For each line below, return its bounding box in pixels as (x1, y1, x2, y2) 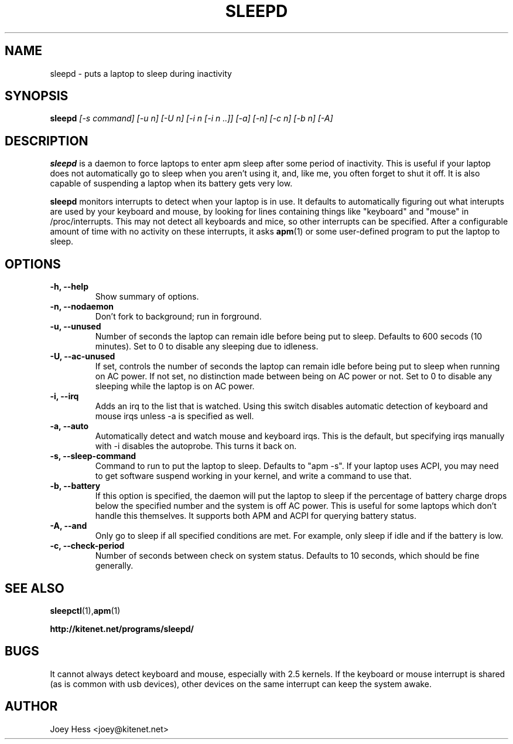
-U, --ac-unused (50, 351, 115, 362)
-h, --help (50, 281, 88, 292)
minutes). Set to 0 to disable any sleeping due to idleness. (95, 341, 319, 352)
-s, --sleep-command (50, 451, 136, 461)
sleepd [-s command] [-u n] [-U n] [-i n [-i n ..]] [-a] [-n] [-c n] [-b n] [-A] (50, 113, 333, 124)
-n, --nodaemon (50, 301, 114, 312)
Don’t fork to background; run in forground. (95, 311, 262, 322)
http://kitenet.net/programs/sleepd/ (50, 623, 194, 634)
